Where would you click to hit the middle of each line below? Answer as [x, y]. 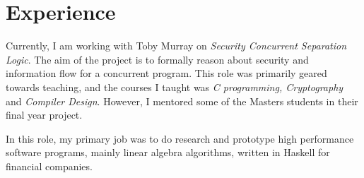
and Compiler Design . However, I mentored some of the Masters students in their [182, 101]
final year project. [44, 115]
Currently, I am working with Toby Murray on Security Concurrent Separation [176, 46]
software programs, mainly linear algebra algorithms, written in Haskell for [168, 152]
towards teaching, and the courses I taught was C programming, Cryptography [175, 87]
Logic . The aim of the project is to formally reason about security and [157, 59]
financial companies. [49, 166]
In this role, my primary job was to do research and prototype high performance [180, 138]
